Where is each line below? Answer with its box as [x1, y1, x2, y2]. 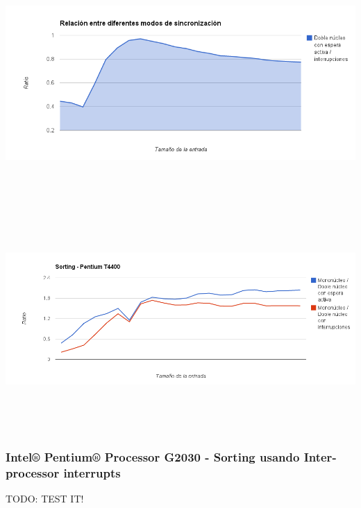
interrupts [63, 464, 121, 481]
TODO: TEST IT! [6, 491, 84, 505]
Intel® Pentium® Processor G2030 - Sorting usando [6, 448, 300, 465]
